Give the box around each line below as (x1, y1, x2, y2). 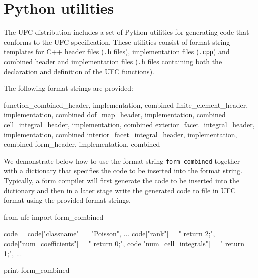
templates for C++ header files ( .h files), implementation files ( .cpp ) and (4, 46, 230, 57)
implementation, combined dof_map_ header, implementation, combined (4, 109, 226, 120)
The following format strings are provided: (4, 83, 133, 93)
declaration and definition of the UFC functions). (4, 66, 154, 76)
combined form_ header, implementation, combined (4, 139, 160, 149)
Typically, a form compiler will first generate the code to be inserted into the (4, 175, 239, 186)
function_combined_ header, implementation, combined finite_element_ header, (4, 99, 248, 110)
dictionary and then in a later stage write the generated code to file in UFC (4, 185, 236, 195)
